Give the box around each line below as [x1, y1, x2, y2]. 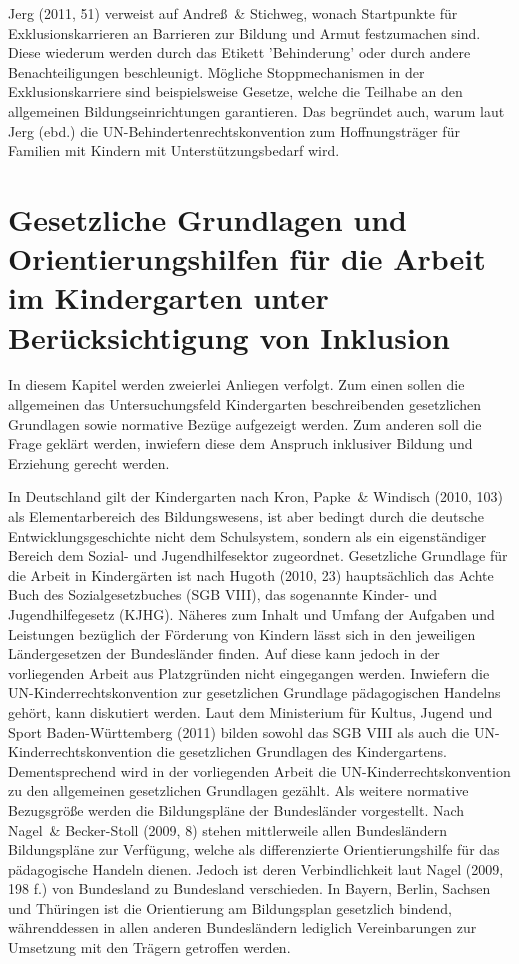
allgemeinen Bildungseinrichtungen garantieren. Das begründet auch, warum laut [8, 100, 505, 121]
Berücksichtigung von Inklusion [8, 316, 450, 357]
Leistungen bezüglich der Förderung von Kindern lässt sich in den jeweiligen [8, 623, 476, 644]
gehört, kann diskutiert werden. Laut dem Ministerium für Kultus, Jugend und [8, 701, 493, 722]
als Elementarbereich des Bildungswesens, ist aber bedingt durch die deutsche [8, 506, 484, 526]
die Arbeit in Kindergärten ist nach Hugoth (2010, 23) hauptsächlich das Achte [8, 564, 494, 585]
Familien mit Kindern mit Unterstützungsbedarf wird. [8, 140, 340, 161]
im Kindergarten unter [8, 277, 329, 318]
